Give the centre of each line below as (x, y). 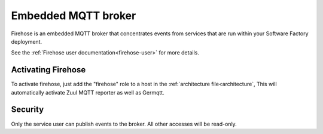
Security (28, 110)
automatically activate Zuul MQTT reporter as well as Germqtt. (88, 92)
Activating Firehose (48, 70)
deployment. (26, 41)
